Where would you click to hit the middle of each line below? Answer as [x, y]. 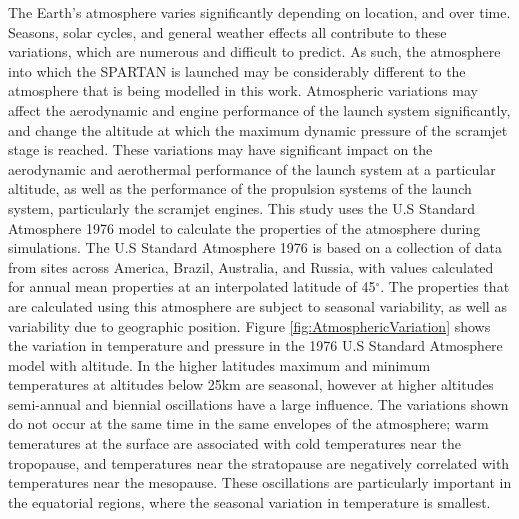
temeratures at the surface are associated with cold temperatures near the [234, 443]
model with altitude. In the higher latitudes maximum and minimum [219, 364]
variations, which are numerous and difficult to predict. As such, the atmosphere [254, 51]
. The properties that [445, 286]
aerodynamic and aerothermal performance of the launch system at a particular [252, 168]
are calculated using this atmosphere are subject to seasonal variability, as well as [257, 305]
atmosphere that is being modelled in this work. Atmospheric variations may [243, 90]
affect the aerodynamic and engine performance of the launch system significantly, [259, 109]
